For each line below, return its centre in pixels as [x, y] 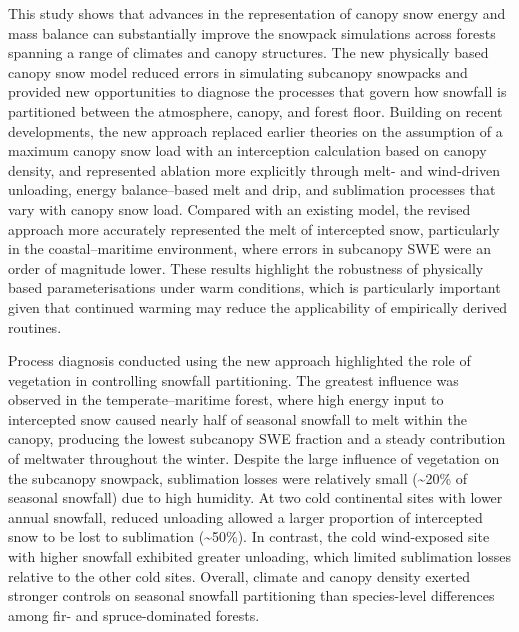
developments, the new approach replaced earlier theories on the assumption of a [255, 130]
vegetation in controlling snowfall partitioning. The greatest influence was [233, 379]
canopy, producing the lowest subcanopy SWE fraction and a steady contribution [257, 438]
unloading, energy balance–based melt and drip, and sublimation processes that [252, 189]
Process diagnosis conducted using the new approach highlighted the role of [239, 360]
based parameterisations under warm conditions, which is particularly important [254, 287]
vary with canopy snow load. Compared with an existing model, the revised [239, 208]
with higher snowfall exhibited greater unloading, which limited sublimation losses [259, 556]
